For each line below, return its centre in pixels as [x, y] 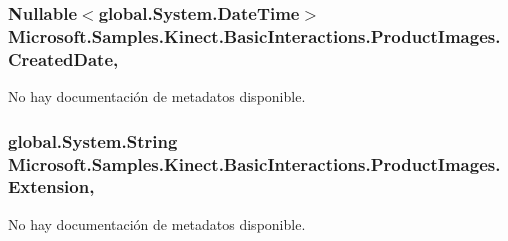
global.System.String [93, 140]
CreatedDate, [63, 58]
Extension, [51, 186]
